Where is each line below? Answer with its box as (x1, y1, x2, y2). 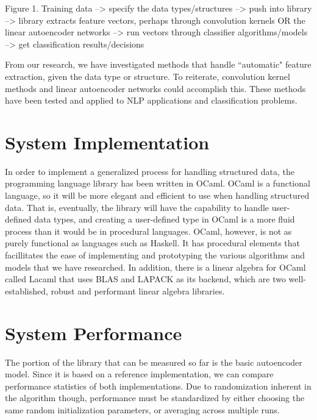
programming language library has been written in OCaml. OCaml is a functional (5, 177, 310, 190)
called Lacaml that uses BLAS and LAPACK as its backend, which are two (5, 272, 286, 285)
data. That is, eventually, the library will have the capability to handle (5, 201, 269, 213)
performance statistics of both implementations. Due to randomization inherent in (5, 379, 312, 392)
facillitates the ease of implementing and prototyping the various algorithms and (5, 249, 305, 262)
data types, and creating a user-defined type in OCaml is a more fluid (34, 213, 295, 226)
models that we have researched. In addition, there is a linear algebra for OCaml (5, 260, 306, 273)
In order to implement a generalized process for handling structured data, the (5, 165, 294, 177)
